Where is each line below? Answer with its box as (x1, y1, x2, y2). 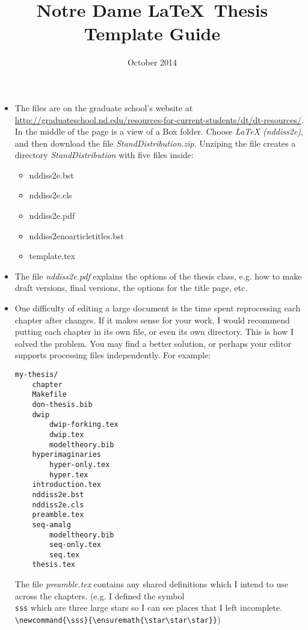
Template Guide (84, 21, 221, 46)
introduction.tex (32, 480, 101, 489)
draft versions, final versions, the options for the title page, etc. (14, 281, 248, 294)
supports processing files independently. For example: (14, 349, 211, 361)
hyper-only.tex (49, 460, 110, 469)
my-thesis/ (14, 370, 58, 379)
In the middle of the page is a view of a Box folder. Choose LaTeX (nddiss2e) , (14, 125, 303, 138)
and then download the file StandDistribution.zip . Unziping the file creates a (14, 136, 296, 149)
